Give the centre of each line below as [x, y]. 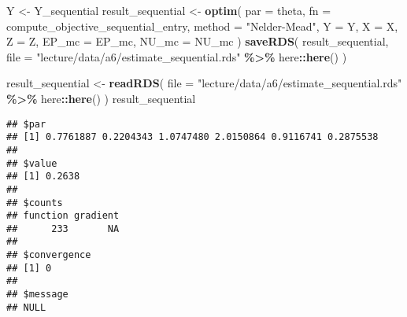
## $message [37, 295]
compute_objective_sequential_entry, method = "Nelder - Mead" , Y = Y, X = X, [202, 26]
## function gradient [63, 216]
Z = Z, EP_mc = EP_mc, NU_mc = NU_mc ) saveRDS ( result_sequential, [198, 41]
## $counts [35, 203]
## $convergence [49, 255]
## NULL [26, 307]
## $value [32, 163]
